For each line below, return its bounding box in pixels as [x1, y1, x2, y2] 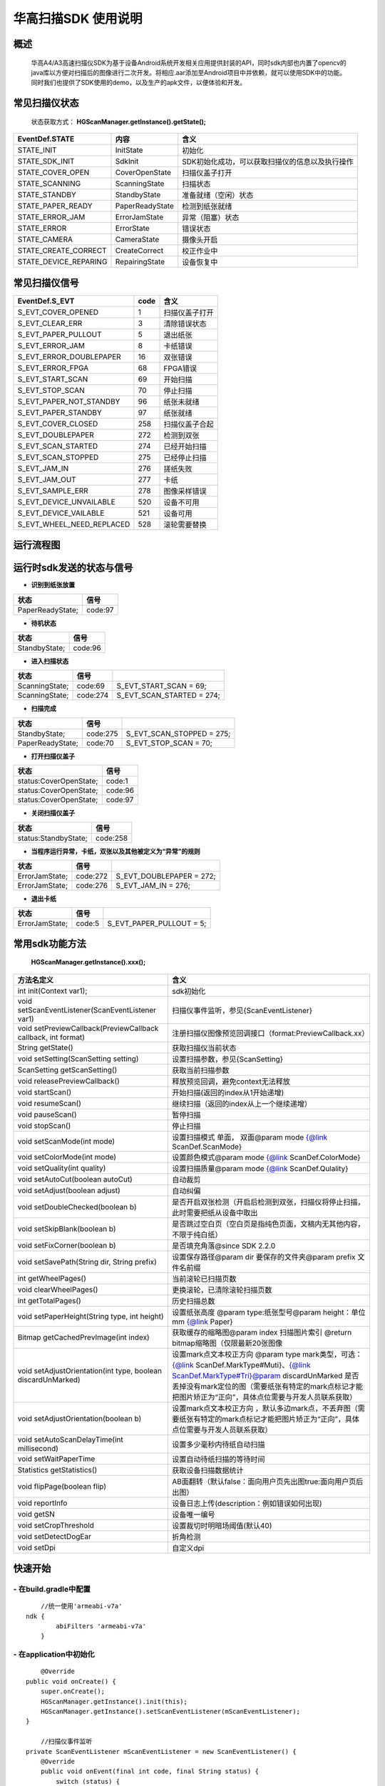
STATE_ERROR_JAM [17, 212, 86, 222]
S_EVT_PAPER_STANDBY [17, 407, 103, 417]
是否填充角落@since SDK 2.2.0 [172, 1240, 276, 1250]
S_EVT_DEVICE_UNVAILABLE [17, 497, 115, 507]
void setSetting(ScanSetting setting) [17, 1054, 139, 1064]
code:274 [76, 690, 109, 700]
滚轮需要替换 [163, 519, 207, 529]
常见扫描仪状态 [13, 97, 79, 109]
